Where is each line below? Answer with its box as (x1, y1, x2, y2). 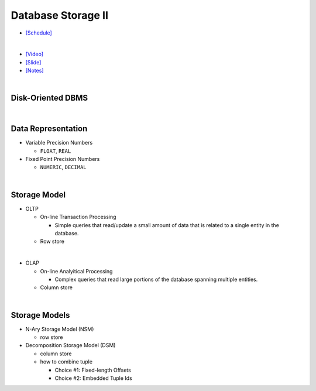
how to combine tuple (40, 358, 93, 365)
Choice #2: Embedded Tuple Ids (54, 375, 133, 382)
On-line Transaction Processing (40, 214, 116, 221)
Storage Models (11, 310, 70, 320)
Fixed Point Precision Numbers (25, 156, 100, 163)
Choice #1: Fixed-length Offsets (54, 366, 131, 373)
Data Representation (11, 124, 88, 134)
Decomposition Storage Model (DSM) (25, 342, 116, 349)
